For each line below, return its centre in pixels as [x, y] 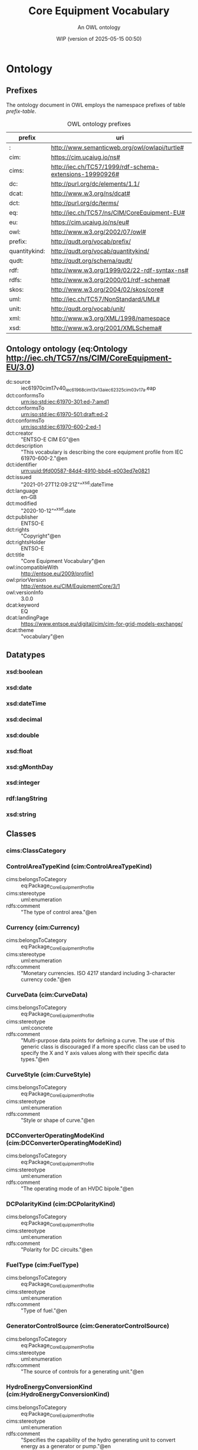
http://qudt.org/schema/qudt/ [92, 260]
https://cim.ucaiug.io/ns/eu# [90, 222]
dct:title [15, 555]
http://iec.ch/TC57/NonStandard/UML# [105, 299]
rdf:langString [27, 798]
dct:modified [22, 503]
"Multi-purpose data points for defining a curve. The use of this [98, 1040]
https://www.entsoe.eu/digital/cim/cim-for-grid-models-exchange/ [102, 624]
